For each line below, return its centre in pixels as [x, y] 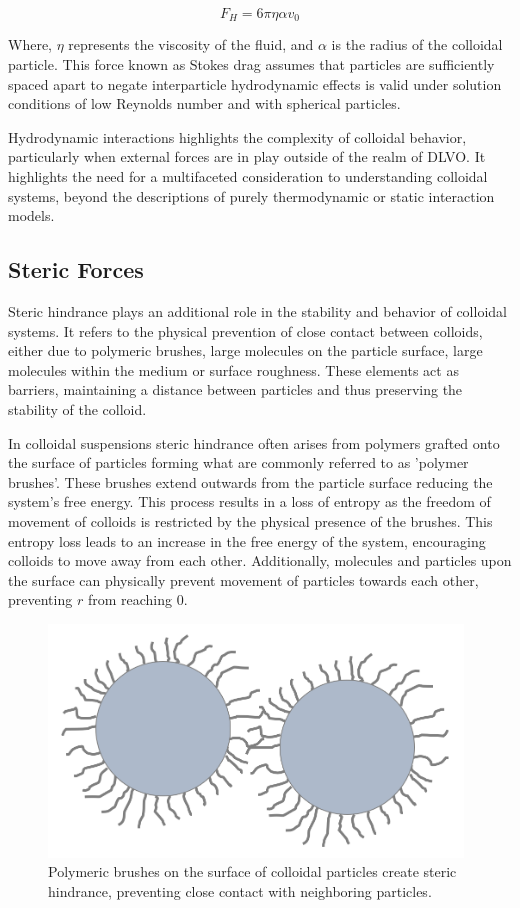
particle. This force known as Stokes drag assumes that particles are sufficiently [251, 64]
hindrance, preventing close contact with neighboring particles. [240, 891]
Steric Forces [76, 269]
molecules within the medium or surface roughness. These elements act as [233, 369]
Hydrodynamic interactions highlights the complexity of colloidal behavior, [237, 136]
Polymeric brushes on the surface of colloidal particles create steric [252, 871]
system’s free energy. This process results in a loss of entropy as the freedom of [249, 501]
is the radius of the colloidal [417, 44]
